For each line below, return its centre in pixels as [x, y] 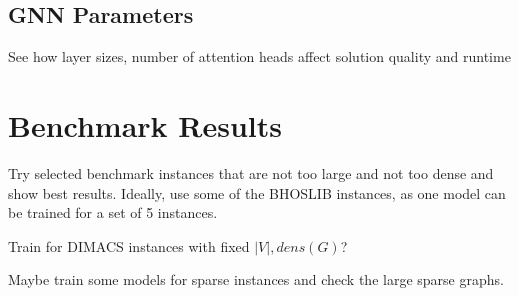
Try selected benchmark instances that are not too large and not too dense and [251, 172]
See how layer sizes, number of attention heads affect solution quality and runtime [259, 56]
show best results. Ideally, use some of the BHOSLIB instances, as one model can [257, 192]
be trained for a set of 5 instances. [113, 212]
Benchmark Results [145, 124]
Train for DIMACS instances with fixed [129, 245]
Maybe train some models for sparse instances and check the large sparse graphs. [256, 279]
